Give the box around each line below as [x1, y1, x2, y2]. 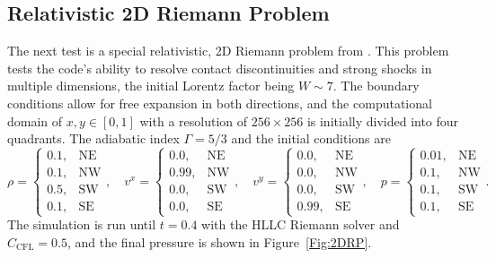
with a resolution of [139, 111, 248, 130]
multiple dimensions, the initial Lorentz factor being [7, 76, 295, 95]
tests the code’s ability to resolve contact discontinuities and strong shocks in [7, 58, 432, 77]
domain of [7, 111, 63, 130]
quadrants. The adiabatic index [7, 129, 180, 148]
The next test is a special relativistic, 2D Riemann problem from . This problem [7, 41, 449, 60]
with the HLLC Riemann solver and [201, 215, 400, 234]
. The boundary [332, 76, 420, 95]
